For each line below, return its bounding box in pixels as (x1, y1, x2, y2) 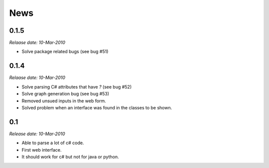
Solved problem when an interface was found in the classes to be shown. (21, 104, 172, 110)
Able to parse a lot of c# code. (21, 140, 84, 146)
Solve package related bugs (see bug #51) (21, 49, 109, 55)
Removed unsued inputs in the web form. (21, 97, 107, 104)
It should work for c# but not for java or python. (21, 154, 119, 160)
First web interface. (21, 147, 62, 153)
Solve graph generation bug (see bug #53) (21, 91, 110, 97)
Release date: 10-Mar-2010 (9, 131, 65, 137)
